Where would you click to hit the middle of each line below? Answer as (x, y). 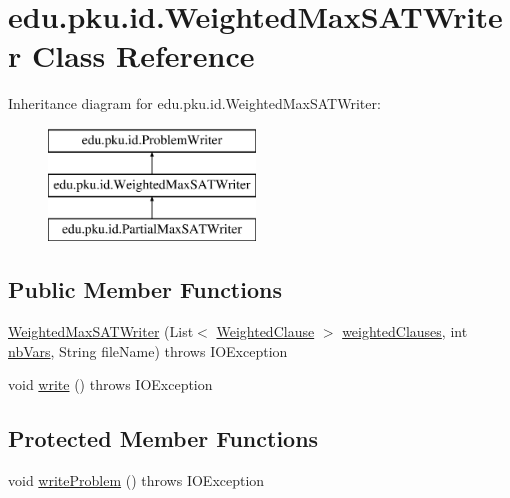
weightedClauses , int (405, 331)
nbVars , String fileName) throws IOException (148, 350)
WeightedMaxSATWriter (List (101, 331)
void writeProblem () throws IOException (136, 480)
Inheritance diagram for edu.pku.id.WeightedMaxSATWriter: (194, 103)
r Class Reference (131, 55)
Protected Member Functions (163, 438)
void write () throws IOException (110, 384)
